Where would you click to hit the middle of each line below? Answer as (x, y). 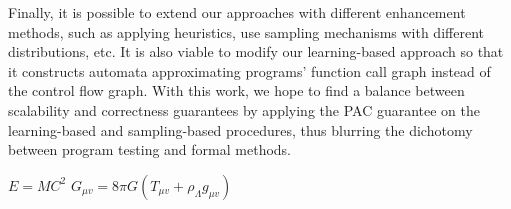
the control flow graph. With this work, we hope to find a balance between (236, 90)
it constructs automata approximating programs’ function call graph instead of (249, 70)
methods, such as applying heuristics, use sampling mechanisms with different (246, 31)
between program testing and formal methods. (149, 149)
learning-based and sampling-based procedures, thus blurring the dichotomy (240, 129)
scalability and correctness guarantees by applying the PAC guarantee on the (244, 109)
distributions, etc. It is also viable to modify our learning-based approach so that (256, 51)
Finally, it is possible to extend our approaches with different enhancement (237, 12)
